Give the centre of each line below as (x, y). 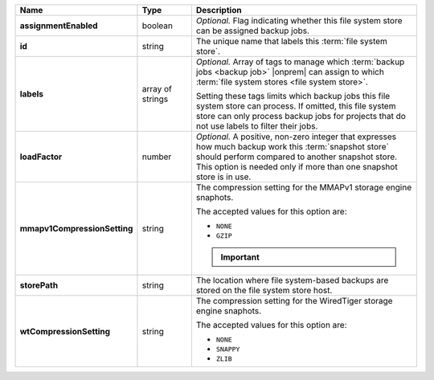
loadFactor (41, 157)
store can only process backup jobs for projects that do (301, 116)
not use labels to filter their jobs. (257, 126)
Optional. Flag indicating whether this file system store (299, 20)
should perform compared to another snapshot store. (297, 157)
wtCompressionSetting (65, 331)
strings (155, 99)
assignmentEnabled (59, 26)
